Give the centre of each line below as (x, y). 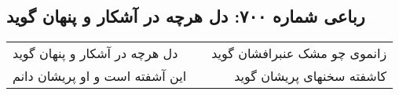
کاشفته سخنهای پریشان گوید (311, 76)
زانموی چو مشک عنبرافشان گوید (299, 53)
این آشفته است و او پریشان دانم (100, 76)
